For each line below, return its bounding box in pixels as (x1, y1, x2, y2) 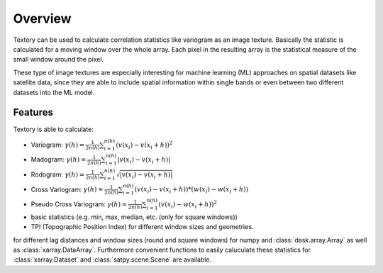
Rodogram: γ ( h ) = (30, 170, 85, 179)
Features (13, 106, 53, 118)
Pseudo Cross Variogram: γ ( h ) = (30, 199, 128, 208)
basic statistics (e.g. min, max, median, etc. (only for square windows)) (30, 213, 238, 221)
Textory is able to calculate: (13, 125, 94, 134)
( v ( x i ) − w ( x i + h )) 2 (158, 199, 218, 210)
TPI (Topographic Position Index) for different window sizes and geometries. (30, 223, 254, 231)
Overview (13, 11, 72, 26)
